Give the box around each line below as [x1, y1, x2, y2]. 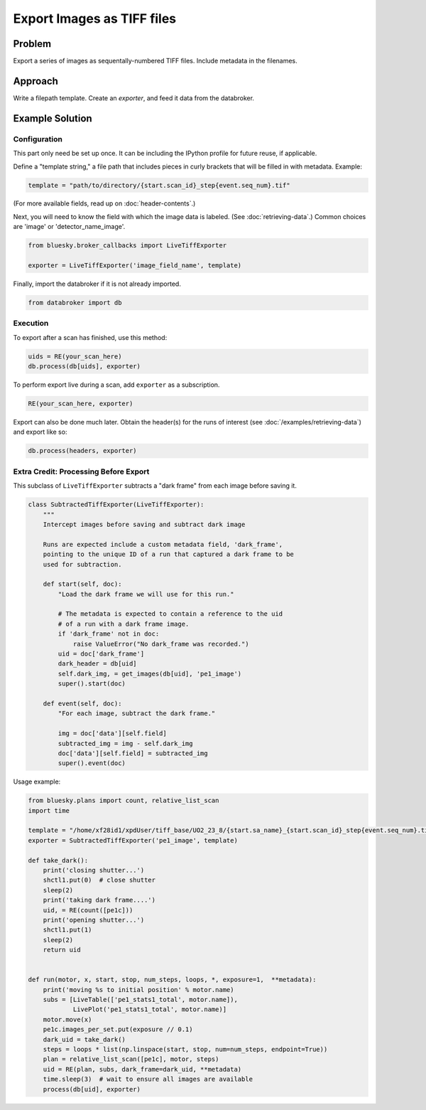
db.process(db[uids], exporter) [28, 363, 141, 370]
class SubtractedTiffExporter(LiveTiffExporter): [28, 501, 204, 508]
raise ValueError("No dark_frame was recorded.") [72, 640, 249, 648]
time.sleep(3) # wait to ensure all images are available [43, 1075, 253, 1084]
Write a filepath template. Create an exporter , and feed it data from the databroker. [13, 93, 255, 102]
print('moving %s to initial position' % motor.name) [43, 986, 234, 993]
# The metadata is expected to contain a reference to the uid [58, 610, 283, 618]
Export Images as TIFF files [13, 11, 177, 26]
